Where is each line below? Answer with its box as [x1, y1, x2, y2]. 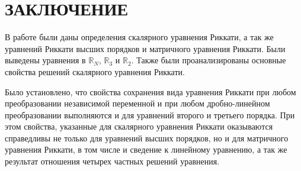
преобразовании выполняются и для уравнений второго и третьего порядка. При [5, 108, 295, 121]
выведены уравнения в [5, 54, 86, 66]
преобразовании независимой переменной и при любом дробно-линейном [5, 97, 270, 109]
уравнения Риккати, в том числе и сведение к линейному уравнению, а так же [5, 143, 287, 156]
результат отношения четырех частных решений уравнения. [5, 155, 220, 167]
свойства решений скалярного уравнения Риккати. [5, 65, 185, 78]
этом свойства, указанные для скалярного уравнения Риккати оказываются [5, 120, 273, 133]
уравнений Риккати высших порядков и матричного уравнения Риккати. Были [5, 42, 286, 54]
